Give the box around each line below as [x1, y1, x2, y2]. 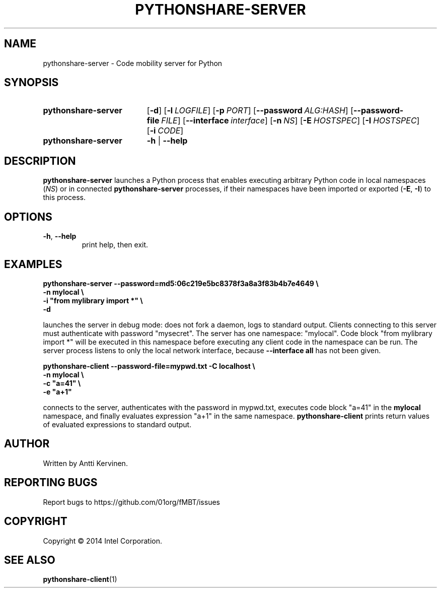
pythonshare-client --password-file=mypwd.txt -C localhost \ [43, 361, 255, 370]
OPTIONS [4, 210, 52, 223]
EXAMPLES [4, 257, 62, 271]
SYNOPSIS [4, 76, 59, 89]
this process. [43, 193, 86, 202]
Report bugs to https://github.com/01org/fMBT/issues [43, 497, 220, 506]
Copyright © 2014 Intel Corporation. [43, 536, 162, 545]
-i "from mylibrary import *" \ [43, 296, 143, 305]
